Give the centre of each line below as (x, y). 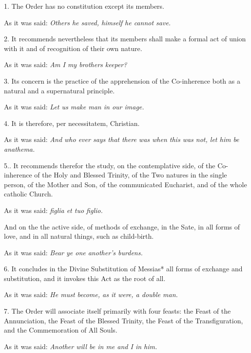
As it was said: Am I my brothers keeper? (66, 64)
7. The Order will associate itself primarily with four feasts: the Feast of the (117, 311)
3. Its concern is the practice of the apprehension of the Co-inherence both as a (122, 80)
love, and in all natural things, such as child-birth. (79, 236)
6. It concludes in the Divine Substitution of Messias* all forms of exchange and (123, 269)
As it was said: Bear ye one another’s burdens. (73, 252)
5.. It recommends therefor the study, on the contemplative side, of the (110, 165)
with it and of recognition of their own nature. (73, 48)
